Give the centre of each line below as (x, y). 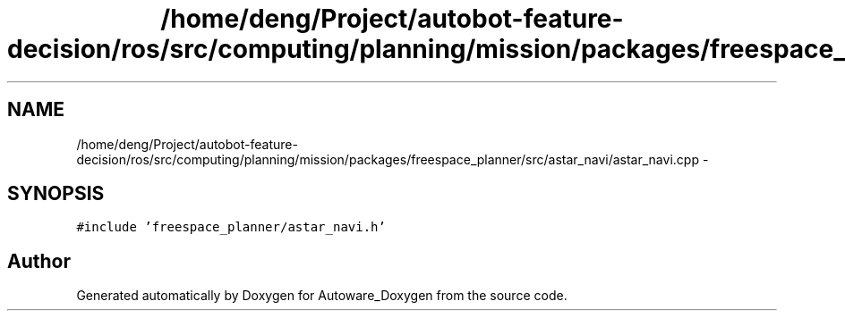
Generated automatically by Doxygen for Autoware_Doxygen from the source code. (322, 296)
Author (39, 261)
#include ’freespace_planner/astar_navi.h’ (231, 227)
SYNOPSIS (56, 194)
